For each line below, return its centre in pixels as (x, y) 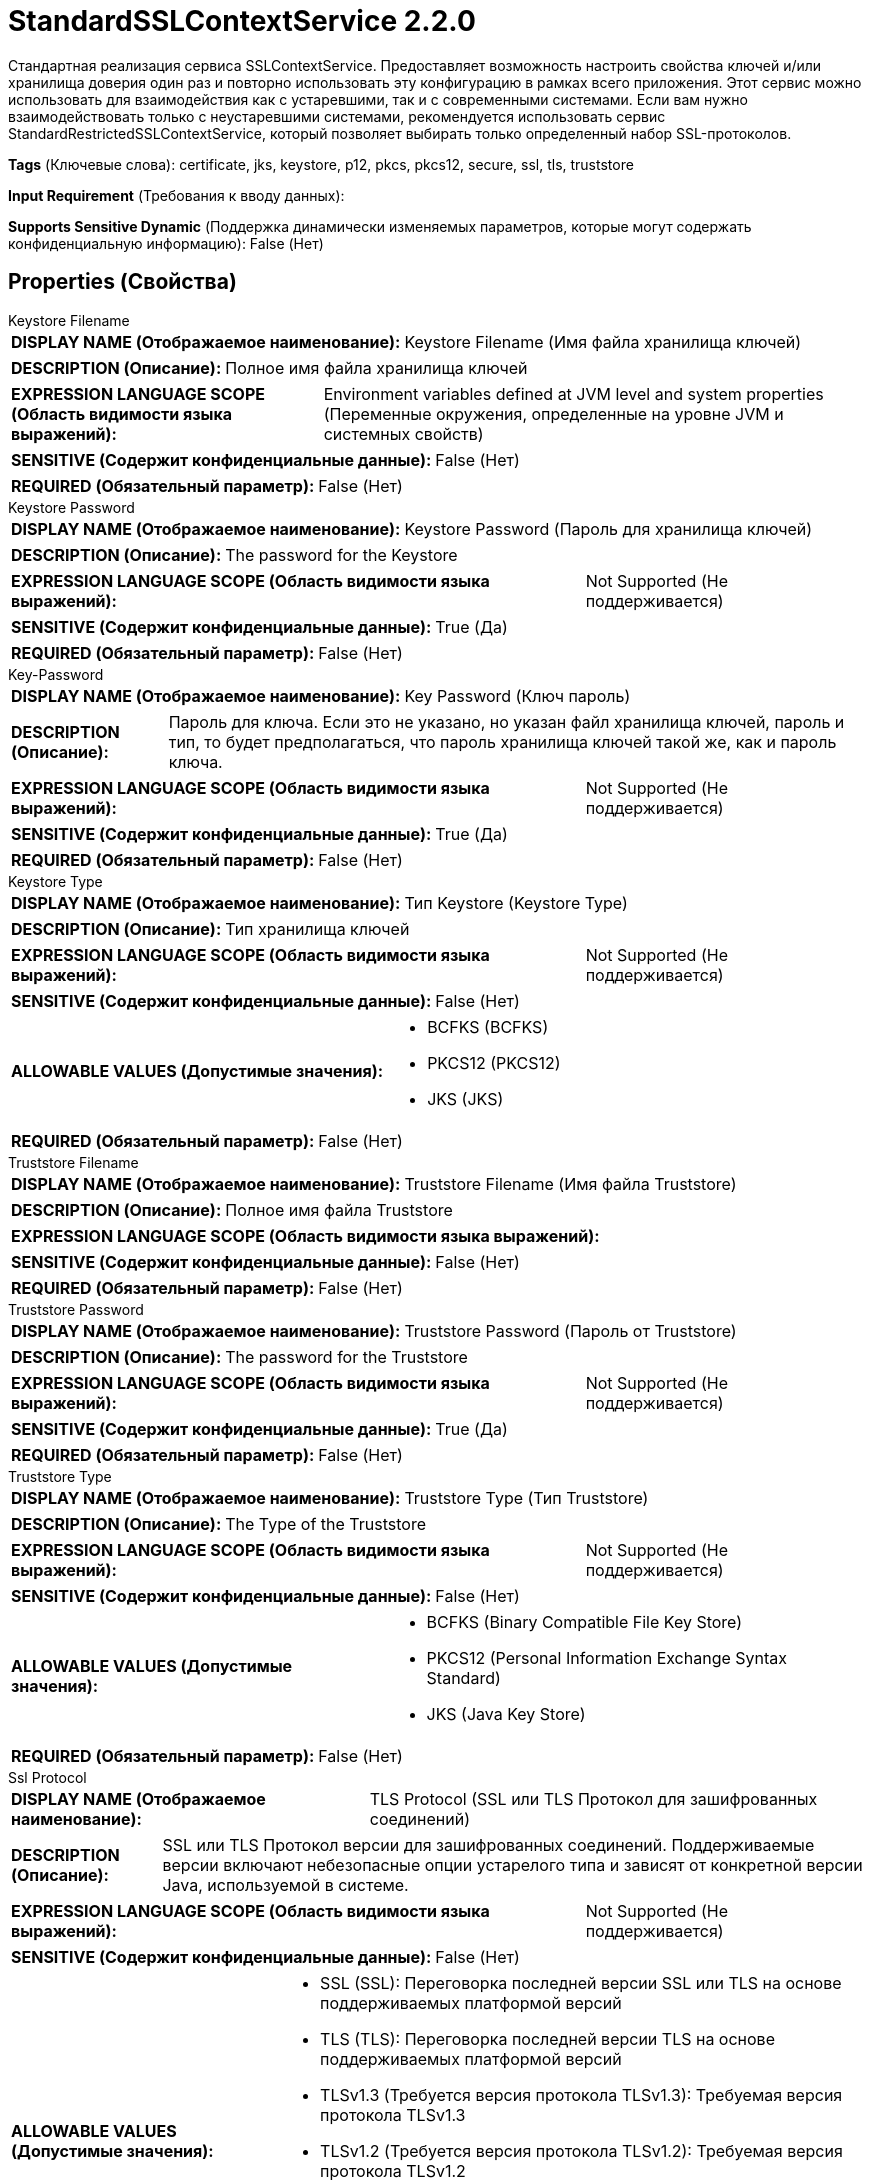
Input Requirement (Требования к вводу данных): (176, 195)
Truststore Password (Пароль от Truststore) (570, 1330)
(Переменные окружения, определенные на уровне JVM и (553, 413)
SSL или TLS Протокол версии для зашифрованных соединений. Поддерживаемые (488, 1844)
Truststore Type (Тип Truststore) (526, 1497)
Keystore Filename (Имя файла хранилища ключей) (603, 341)
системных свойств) (403, 433)
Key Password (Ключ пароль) (517, 695)
